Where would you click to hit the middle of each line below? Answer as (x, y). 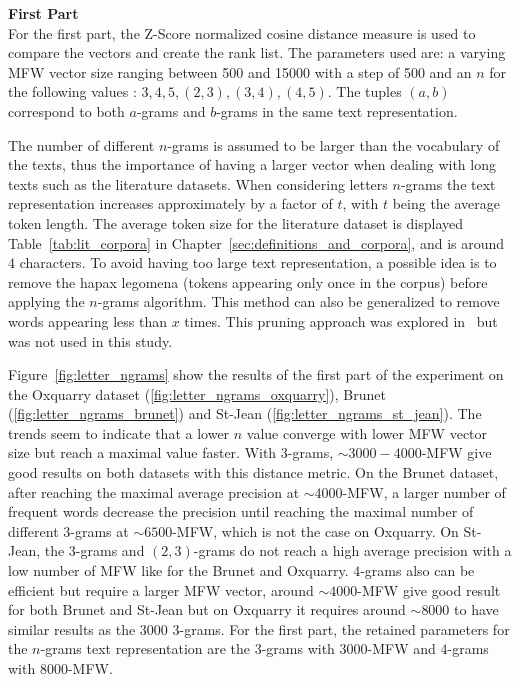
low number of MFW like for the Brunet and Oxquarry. (178, 570)
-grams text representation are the (145, 648)
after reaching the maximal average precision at (154, 491)
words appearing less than (87, 320)
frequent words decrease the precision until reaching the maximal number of (241, 511)
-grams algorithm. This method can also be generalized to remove (298, 301)
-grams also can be (417, 570)
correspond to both (66, 110)
